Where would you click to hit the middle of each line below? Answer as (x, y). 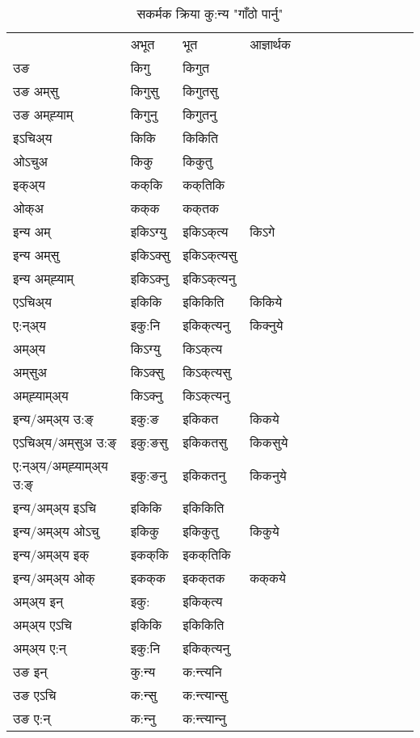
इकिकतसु (205, 442)
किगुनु (144, 114)
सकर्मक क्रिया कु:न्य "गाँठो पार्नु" (210, 13)
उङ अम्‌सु (36, 91)
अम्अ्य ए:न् (40, 648)
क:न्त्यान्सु (205, 695)
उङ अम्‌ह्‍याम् (43, 114)
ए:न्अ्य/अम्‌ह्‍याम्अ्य (61, 465)
